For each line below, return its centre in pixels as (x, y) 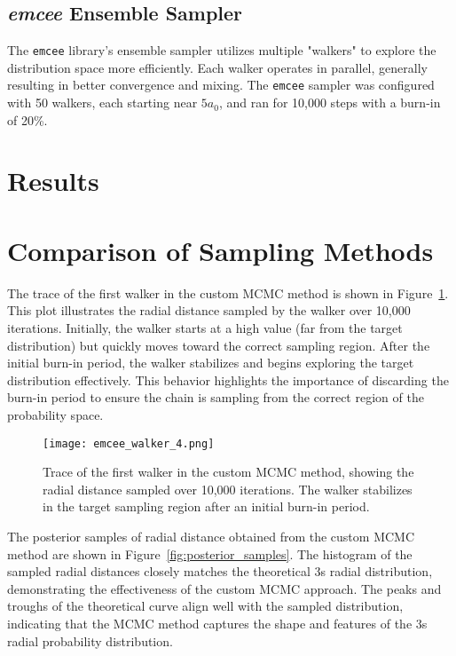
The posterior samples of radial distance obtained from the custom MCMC (211, 536)
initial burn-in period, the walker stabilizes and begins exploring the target (211, 363)
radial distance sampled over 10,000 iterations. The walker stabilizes (228, 489)
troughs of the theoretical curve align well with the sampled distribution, (205, 606)
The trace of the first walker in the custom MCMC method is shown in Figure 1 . (228, 292)
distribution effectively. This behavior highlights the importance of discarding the (228, 379)
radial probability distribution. (90, 640)
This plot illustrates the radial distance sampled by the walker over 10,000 (209, 310)
